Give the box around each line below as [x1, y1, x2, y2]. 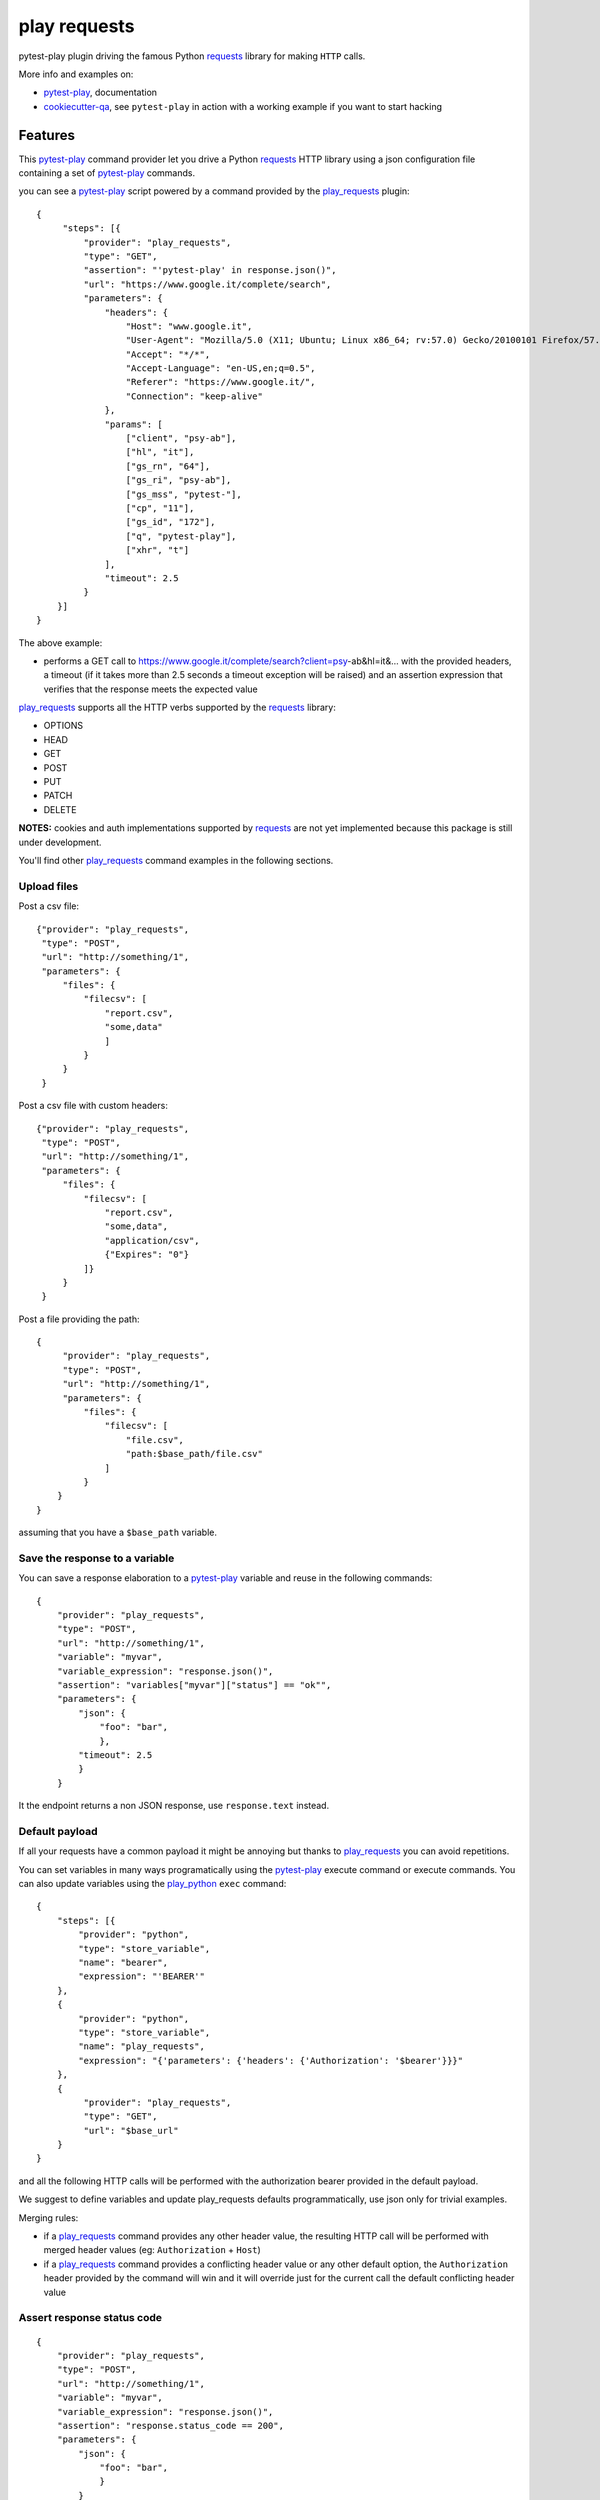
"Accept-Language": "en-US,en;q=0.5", [125, 363, 316, 374]
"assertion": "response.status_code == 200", [56, 2420, 285, 2431]
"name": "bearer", [78, 1957, 169, 1969]
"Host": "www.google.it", [125, 320, 253, 332]
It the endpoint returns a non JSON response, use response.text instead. [18, 1800, 330, 1812]
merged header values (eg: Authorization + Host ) [43, 2244, 262, 2256]
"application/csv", [104, 1235, 200, 1246]
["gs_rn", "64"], [125, 460, 211, 472]
